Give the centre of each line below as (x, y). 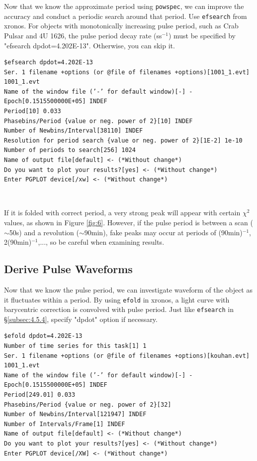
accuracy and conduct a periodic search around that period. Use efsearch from (126, 16)
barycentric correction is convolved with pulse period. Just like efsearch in (119, 309)
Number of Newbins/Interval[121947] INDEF (75, 414)
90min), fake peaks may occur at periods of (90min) (163, 232)
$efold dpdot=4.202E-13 (43, 336)
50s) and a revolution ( (44, 232)
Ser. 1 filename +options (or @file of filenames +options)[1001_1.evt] (127, 72)
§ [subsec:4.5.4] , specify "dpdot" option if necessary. (81, 319)
